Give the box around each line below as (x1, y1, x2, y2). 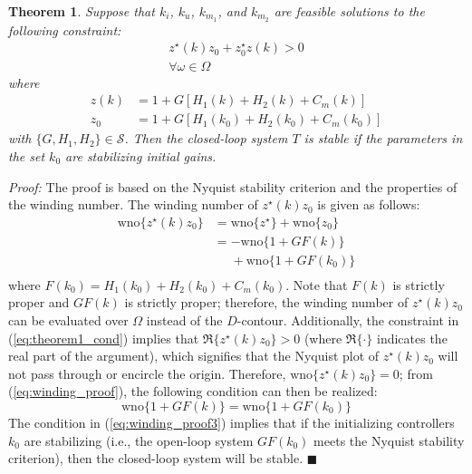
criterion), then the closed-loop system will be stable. (8, 449, 303, 468)
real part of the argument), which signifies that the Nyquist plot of (8, 346, 380, 365)
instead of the (146, 311, 223, 330)
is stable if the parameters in (303, 129, 463, 148)
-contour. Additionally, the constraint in (236, 311, 459, 330)
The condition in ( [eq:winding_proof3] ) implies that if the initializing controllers (8, 412, 455, 431)
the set (8, 146, 45, 165)
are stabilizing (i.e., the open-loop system (24, 430, 254, 450)
